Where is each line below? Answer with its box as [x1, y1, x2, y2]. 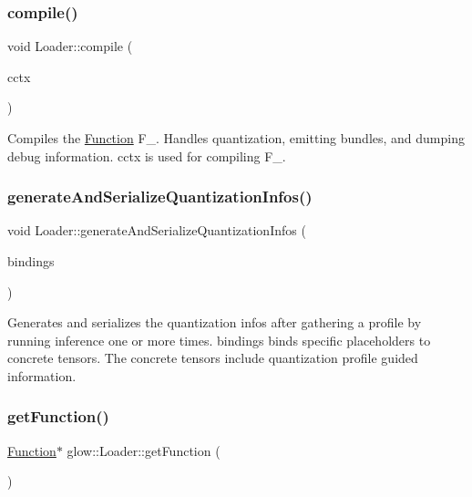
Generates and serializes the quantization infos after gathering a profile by [7, 313, 422, 332]
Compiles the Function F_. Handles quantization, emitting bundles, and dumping [7, 129, 465, 147]
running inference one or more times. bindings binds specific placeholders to [7, 330, 431, 349]
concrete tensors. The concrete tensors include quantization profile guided [7, 348, 418, 368]
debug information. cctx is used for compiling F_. [7, 146, 286, 165]
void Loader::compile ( [7, 36, 133, 56]
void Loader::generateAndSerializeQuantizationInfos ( [7, 221, 306, 240]
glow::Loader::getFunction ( [67, 440, 221, 460]
